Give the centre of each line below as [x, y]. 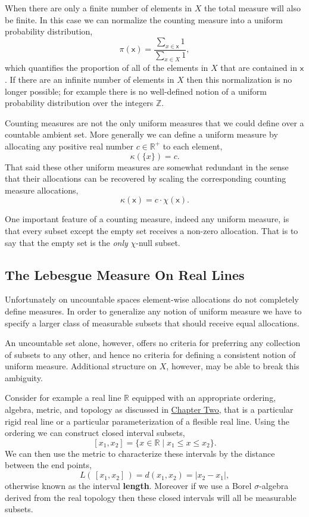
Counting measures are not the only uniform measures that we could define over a [154, 122]
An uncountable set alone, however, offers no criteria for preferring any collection [153, 343]
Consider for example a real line [63, 398]
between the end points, [48, 465]
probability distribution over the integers [79, 103]
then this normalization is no [239, 79]
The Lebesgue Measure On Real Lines [125, 274]
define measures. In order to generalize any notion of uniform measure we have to [153, 311]
